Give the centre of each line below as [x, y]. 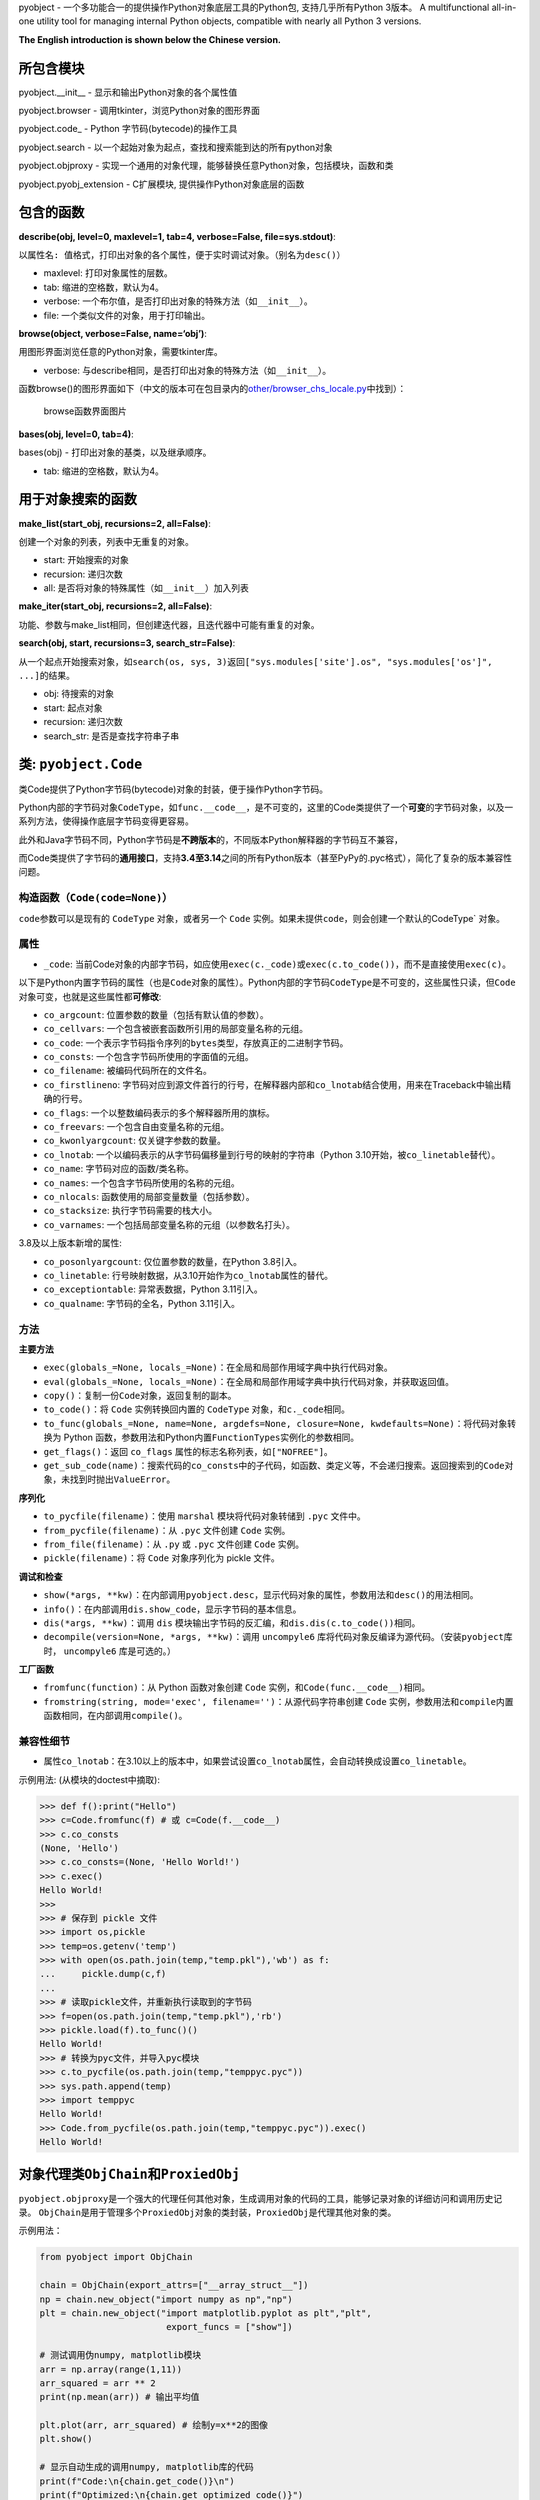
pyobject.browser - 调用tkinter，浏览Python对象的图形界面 [139, 111]
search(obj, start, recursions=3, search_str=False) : [127, 643]
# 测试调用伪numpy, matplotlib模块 [120, 2355]
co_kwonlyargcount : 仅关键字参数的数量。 [135, 1141]
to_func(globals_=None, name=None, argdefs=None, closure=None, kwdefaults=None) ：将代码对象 [275, 1423]
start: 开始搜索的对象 [86, 560]
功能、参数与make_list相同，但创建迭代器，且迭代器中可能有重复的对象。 [169, 624]
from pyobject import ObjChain [116, 2257]
